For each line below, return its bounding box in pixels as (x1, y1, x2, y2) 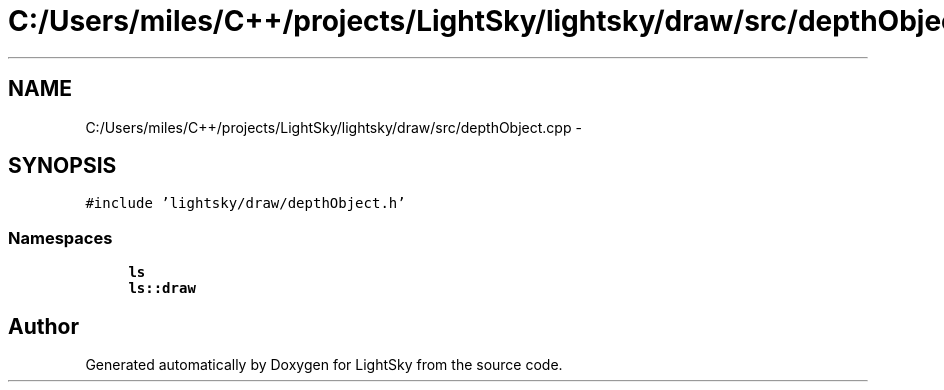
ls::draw (128, 280, 196, 297)
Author (8, 313, 79, 339)
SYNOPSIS (8, 153, 117, 179)
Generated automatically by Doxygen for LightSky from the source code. (85, 356, 563, 374)
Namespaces (8, 227, 113, 248)
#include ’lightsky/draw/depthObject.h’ (85, 195, 406, 212)
